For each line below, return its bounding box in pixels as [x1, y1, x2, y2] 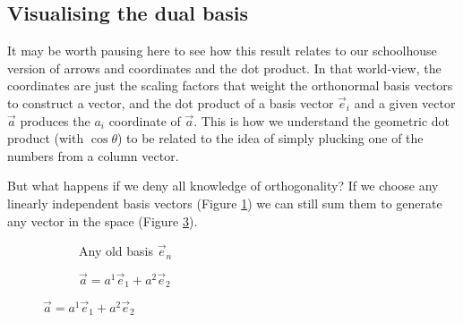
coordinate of [108, 111, 181, 130]
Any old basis [79, 241, 153, 260]
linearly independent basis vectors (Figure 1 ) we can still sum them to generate [7, 193, 442, 212]
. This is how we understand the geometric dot [193, 111, 450, 130]
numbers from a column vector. [7, 146, 179, 165]
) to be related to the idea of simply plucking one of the [116, 129, 424, 148]
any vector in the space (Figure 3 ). [7, 211, 198, 230]
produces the [20, 111, 90, 130]
